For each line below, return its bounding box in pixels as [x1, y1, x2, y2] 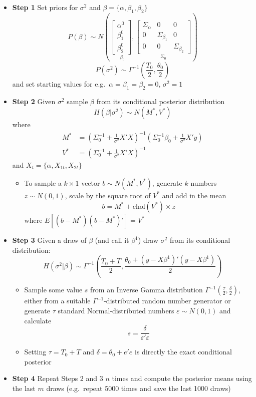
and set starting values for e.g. [12, 78, 106, 89]
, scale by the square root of [65, 190, 151, 200]
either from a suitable [24, 295, 91, 306]
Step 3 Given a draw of [12, 235, 87, 245]
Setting [24, 346, 47, 357]
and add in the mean [162, 190, 226, 200]
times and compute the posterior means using [112, 373, 252, 383]
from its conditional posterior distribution [96, 96, 225, 106]
